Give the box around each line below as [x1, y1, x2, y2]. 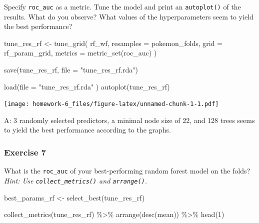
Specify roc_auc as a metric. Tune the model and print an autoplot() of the [4, 1, 241, 11]
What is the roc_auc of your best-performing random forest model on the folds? [4, 165, 250, 176]
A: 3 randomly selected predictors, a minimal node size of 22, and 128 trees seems [4, 114, 255, 125]
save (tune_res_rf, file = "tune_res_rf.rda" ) [4, 64, 138, 75]
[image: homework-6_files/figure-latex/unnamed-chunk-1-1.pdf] [4, 100, 219, 108]
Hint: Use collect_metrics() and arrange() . [4, 175, 147, 185]
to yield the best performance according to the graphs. [4, 124, 171, 135]
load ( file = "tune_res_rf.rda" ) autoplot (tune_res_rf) [4, 81, 170, 91]
